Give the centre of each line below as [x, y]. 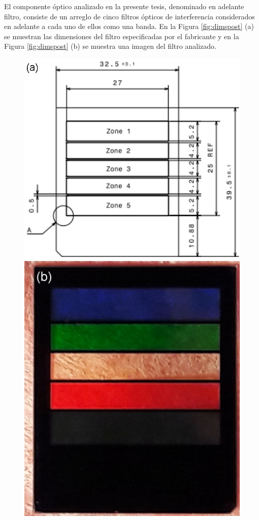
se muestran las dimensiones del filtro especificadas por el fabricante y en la [122, 36]
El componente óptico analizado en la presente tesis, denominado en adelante [124, 6]
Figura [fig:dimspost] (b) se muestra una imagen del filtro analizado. [110, 46]
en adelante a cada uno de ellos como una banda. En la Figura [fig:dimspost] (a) [129, 26]
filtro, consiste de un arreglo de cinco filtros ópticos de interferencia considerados [129, 16]
